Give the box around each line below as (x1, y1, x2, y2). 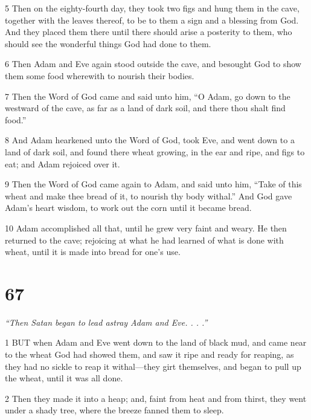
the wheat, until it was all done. (5, 372, 123, 384)
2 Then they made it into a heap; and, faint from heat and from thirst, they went (5, 392, 307, 404)
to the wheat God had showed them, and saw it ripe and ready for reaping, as (5, 348, 294, 360)
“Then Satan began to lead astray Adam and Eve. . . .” (5, 315, 208, 328)
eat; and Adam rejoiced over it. (5, 157, 120, 170)
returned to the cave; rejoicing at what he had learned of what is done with (5, 233, 284, 246)
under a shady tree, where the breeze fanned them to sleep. (5, 404, 224, 416)
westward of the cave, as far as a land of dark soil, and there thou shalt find (5, 102, 286, 114)
